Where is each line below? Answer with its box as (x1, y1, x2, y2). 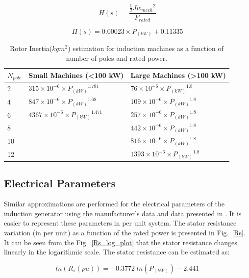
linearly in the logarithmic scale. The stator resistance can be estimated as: (4, 247, 230, 257)
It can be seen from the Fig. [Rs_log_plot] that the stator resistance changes (4, 237, 237, 247)
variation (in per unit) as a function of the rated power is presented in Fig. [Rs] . (4, 227, 246, 238)
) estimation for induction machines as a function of (68, 43, 224, 53)
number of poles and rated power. (66, 52, 168, 63)
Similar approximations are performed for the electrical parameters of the (4, 199, 225, 209)
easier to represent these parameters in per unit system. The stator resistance (4, 218, 237, 228)
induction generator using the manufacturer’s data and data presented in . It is (4, 208, 242, 218)
